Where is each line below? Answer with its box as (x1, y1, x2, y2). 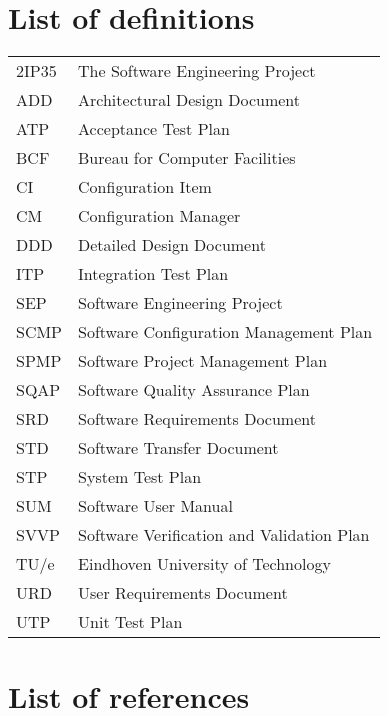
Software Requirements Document (78, 407, 316, 431)
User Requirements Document (78, 581, 288, 605)
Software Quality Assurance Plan (78, 378, 310, 402)
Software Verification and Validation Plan (78, 523, 370, 547)
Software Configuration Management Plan (78, 320, 373, 344)
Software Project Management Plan (78, 349, 328, 373)
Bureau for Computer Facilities (78, 146, 296, 170)
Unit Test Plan (78, 610, 183, 634)
